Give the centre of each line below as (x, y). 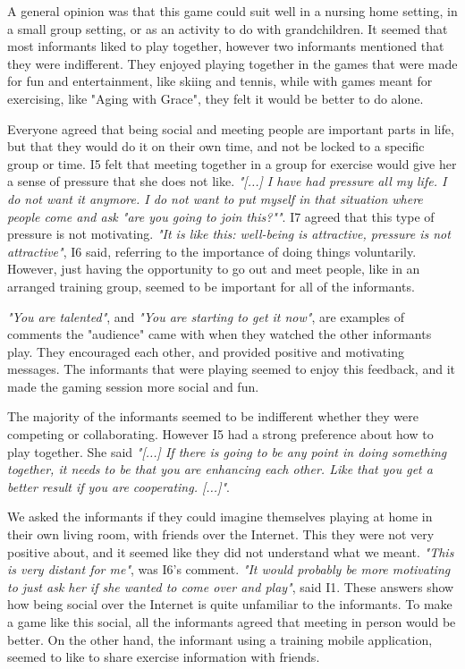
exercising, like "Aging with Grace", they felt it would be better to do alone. (216, 98)
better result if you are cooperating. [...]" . (118, 486)
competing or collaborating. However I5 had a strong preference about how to (220, 434)
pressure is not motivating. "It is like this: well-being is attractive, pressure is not (229, 234)
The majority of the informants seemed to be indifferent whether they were (213, 416)
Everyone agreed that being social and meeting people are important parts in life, (231, 128)
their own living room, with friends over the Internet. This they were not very (221, 534)
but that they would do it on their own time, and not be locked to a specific (216, 146)
